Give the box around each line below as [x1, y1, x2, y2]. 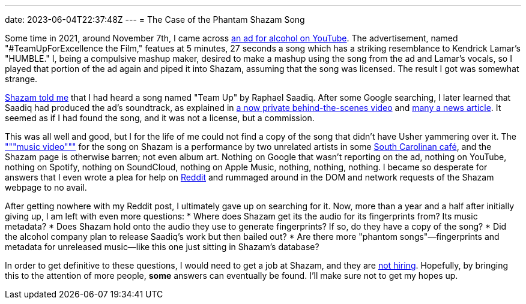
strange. [5, 74, 38, 84]
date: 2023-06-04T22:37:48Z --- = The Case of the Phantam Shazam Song [5, 14, 305, 25]
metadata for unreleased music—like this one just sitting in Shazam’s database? [5, 242, 319, 252]
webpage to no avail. [5, 182, 87, 192]
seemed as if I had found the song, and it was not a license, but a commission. [5, 113, 315, 123]
